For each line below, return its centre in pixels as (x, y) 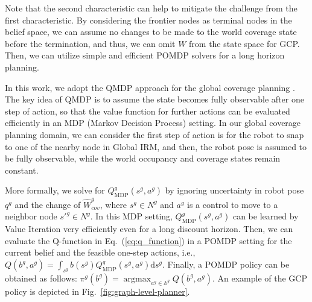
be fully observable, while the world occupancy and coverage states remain (143, 158)
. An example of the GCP (259, 278)
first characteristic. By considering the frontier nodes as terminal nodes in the (148, 20)
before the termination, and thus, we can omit (90, 43)
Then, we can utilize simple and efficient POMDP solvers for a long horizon (145, 55)
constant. (22, 170)
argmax (137, 279)
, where (113, 204)
